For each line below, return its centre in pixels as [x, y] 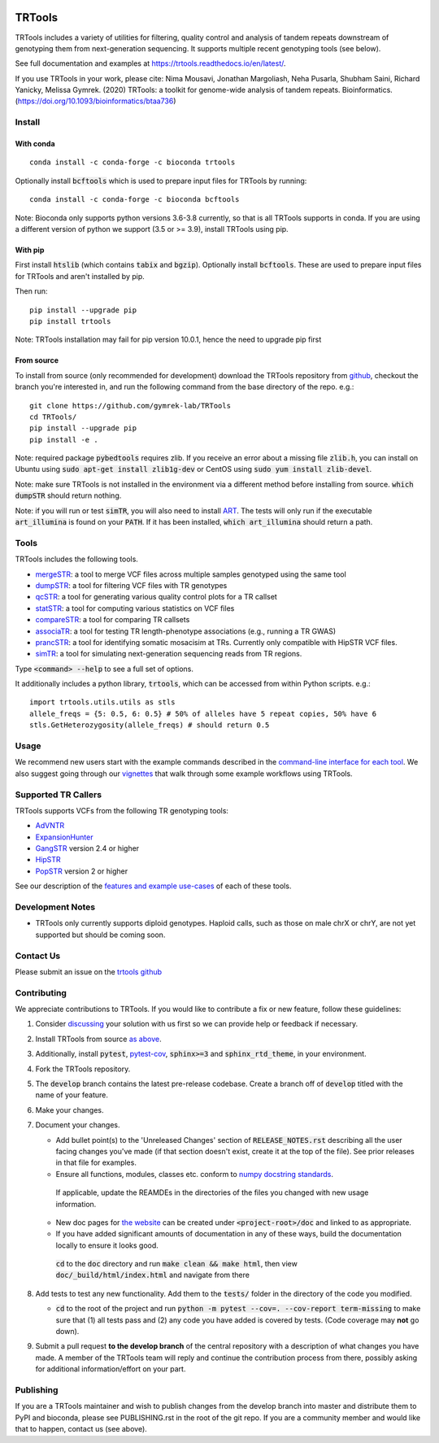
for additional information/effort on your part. [111, 1369]
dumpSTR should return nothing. [68, 495]
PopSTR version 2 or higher [82, 871]
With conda [35, 144]
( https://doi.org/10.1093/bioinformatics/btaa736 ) [96, 101]
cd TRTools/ [53, 416]
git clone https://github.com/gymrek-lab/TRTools [130, 405]
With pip [30, 250]
